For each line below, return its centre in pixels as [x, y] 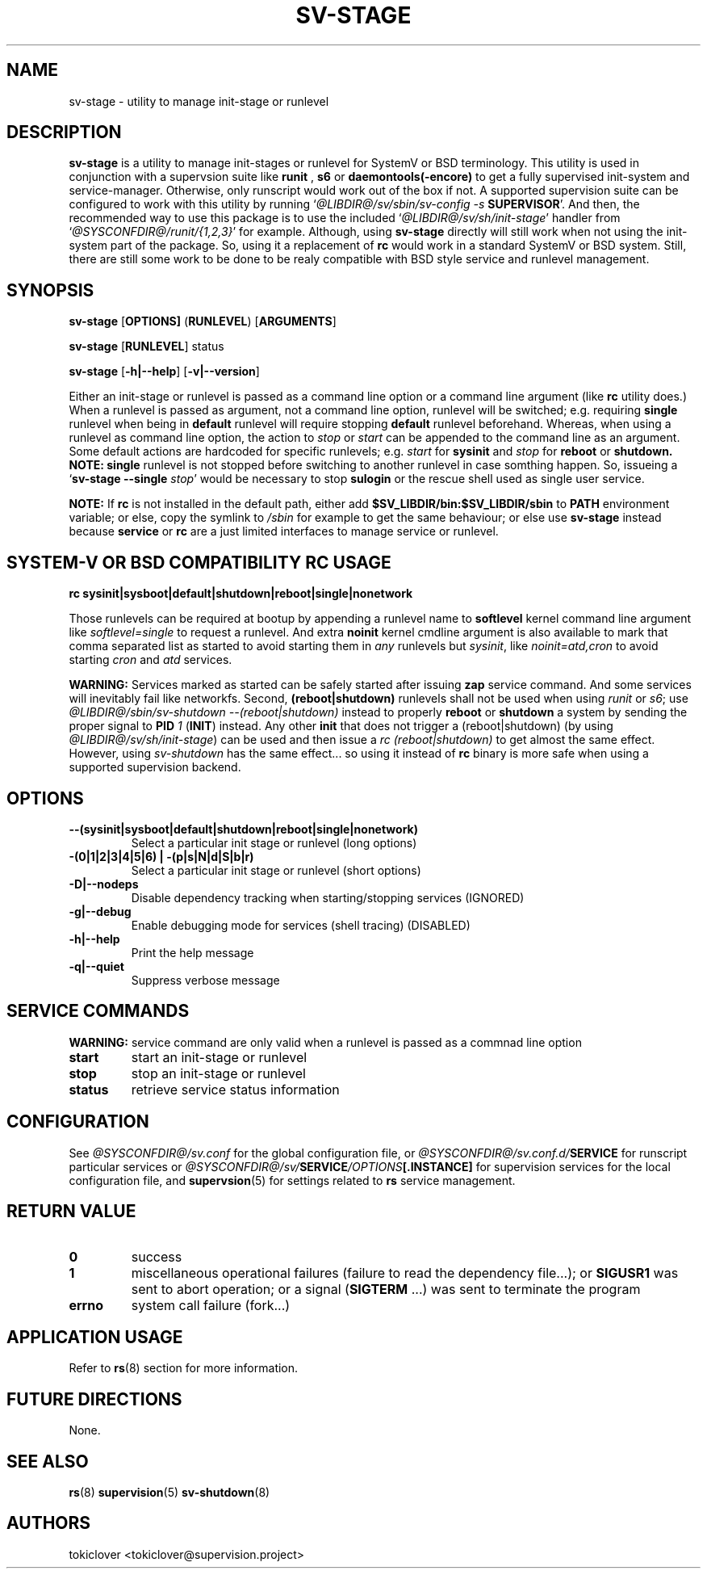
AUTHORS [49, 1523]
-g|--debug [100, 911]
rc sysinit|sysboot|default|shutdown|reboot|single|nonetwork [241, 594]
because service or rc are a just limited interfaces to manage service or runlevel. [284, 531]
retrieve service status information [235, 1089]
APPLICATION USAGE [95, 1337]
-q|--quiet [96, 966]
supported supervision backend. [155, 767]
